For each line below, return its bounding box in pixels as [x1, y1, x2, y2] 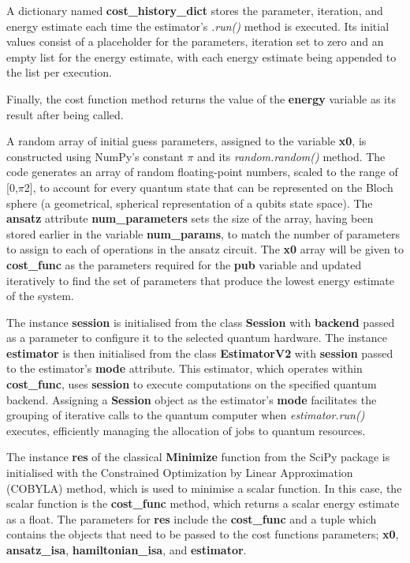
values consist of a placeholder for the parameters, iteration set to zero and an [6, 33, 384, 50]
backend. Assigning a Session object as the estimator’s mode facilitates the [6, 391, 377, 407]
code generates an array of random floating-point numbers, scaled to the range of [6, 163, 398, 180]
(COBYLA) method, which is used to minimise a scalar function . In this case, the [6, 479, 402, 496]
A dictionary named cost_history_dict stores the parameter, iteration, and [6, 2, 383, 18]
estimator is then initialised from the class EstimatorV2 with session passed [6, 344, 393, 361]
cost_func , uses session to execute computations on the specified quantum [6, 376, 377, 392]
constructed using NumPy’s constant [6, 148, 184, 164]
